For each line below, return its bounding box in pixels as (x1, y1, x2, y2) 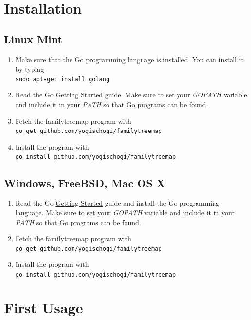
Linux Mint (4, 31, 62, 46)
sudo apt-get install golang (15, 75, 110, 83)
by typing (15, 64, 44, 74)
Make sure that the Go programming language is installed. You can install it (15, 54, 244, 64)
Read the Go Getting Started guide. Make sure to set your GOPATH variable (15, 90, 247, 100)
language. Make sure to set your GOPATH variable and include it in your (15, 207, 235, 217)
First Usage (4, 297, 83, 317)
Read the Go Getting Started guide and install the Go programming (15, 198, 219, 208)
